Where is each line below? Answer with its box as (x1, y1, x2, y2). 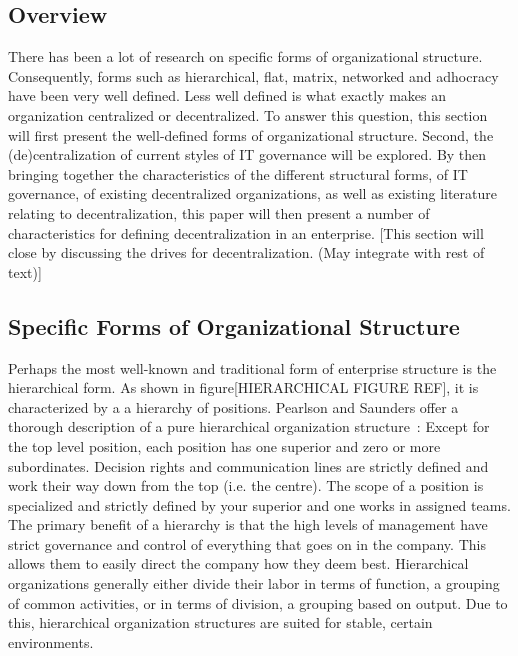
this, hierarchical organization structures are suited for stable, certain (8, 612, 433, 633)
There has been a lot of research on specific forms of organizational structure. (8, 46, 483, 67)
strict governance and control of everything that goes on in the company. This (8, 533, 486, 554)
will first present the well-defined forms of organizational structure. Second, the (8, 124, 494, 145)
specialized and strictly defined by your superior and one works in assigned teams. (8, 494, 511, 515)
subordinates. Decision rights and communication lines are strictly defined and (8, 455, 489, 476)
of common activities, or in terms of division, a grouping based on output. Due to (8, 592, 508, 613)
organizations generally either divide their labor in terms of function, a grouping (8, 573, 500, 594)
